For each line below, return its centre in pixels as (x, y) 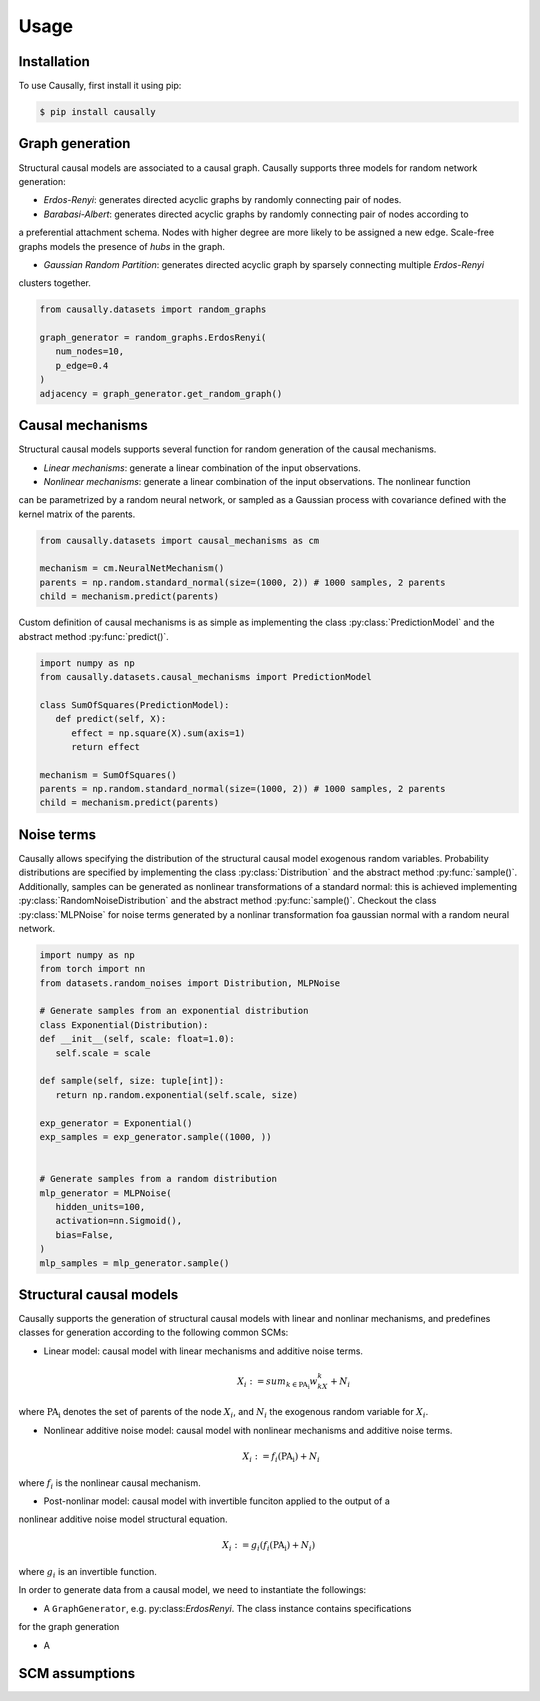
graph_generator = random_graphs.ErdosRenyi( (153, 338)
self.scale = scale (103, 1053)
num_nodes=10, (90, 351)
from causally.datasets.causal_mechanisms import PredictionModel (205, 676)
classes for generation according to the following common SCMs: (153, 1332)
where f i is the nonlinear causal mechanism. (109, 1483)
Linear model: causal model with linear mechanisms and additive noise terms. (203, 1351)
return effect (105, 746)
